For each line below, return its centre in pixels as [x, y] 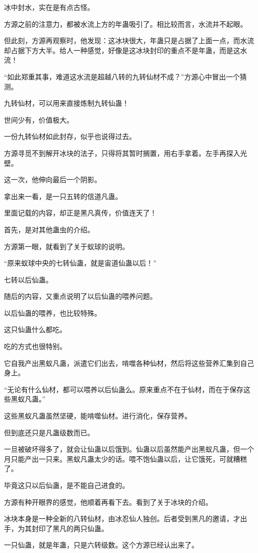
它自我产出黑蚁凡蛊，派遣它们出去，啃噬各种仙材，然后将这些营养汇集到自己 [129, 363]
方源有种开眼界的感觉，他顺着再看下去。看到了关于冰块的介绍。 [108, 502]
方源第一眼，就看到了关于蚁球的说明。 [66, 246]
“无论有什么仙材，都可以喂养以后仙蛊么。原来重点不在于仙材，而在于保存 [124, 389]
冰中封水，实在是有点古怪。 [49, 7]
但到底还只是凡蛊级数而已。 [49, 432]
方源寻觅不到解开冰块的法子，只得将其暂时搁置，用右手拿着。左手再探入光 [126, 153]
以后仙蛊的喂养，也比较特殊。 [53, 312]
